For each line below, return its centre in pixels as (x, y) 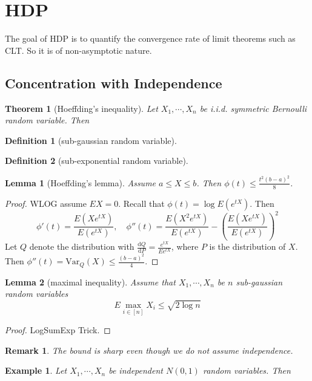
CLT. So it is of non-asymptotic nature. (78, 50)
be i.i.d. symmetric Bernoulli (253, 108)
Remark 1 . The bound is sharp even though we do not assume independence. (149, 350)
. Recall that (141, 203)
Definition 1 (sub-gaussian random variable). (91, 140)
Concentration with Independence (114, 83)
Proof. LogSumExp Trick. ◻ (58, 330)
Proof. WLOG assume (46, 203)
